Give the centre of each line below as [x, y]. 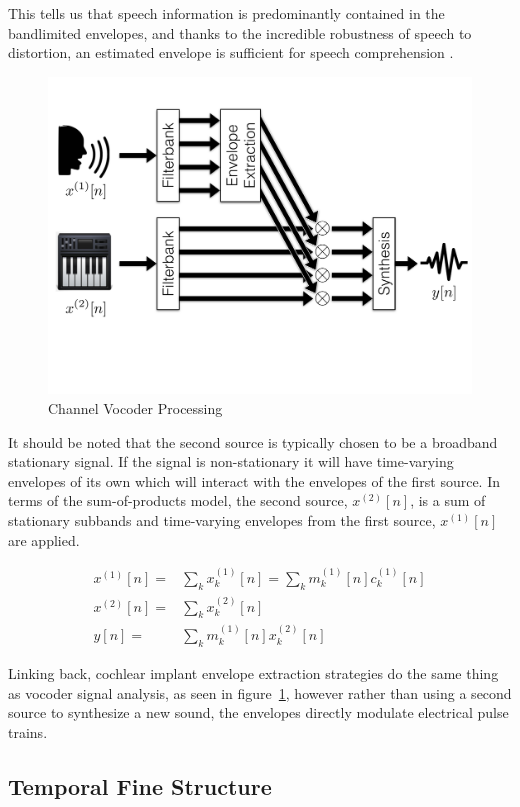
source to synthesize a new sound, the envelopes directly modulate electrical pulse [258, 712]
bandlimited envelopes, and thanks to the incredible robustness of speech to [240, 32]
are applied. [44, 539]
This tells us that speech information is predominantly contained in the [226, 13]
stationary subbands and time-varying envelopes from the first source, [222, 519]
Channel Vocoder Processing [135, 407]
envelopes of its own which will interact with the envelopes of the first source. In [254, 480]
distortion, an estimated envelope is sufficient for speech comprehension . [231, 52]
